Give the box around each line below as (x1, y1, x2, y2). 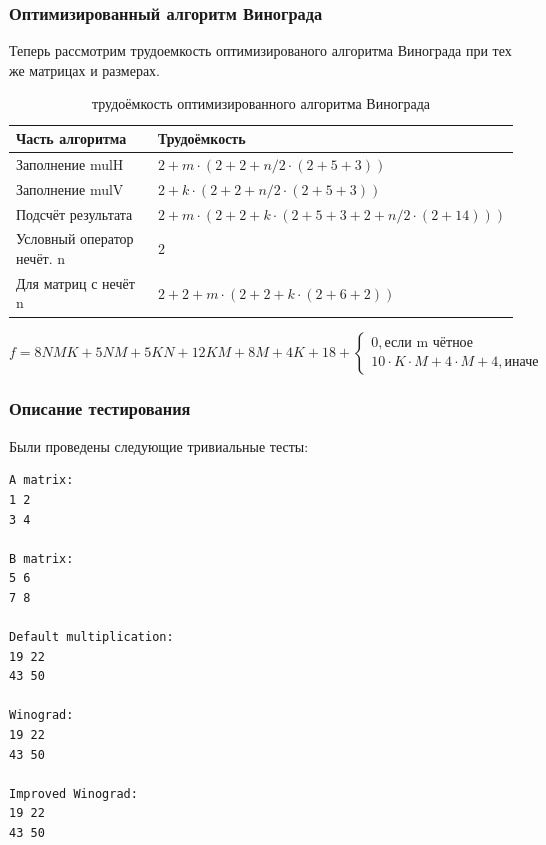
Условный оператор (16, 228, 134, 249)
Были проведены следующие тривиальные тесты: (9, 435, 309, 456)
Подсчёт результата (16, 203, 133, 224)
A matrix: (9, 473, 74, 488)
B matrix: (9, 551, 74, 566)
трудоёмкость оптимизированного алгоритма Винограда (92, 93, 430, 114)
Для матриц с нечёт (16, 272, 135, 293)
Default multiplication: (9, 630, 174, 645)
